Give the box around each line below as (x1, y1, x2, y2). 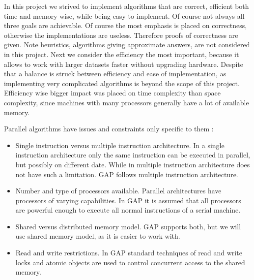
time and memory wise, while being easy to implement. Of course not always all (4, 10, 245, 21)
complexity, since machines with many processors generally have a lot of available (4, 97, 249, 107)
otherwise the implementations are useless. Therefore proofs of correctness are (4, 30, 238, 40)
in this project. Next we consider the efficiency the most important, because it (4, 49, 239, 59)
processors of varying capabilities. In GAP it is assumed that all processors (15, 195, 241, 205)
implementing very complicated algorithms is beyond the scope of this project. (4, 78, 240, 88)
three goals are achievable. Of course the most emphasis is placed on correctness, (4, 20, 247, 31)
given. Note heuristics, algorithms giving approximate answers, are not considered (4, 39, 250, 50)
